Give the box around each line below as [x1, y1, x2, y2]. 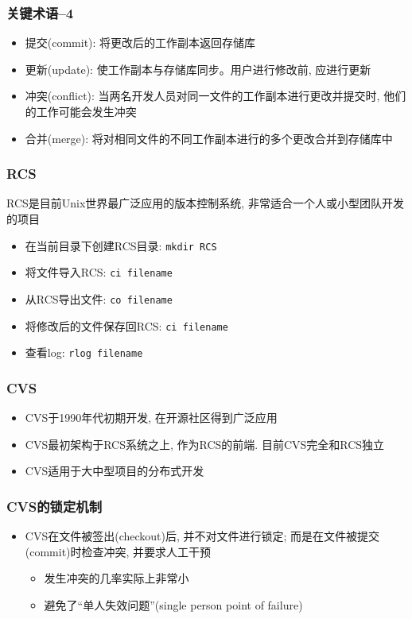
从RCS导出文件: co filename [25, 290, 173, 307]
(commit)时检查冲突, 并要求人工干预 [25, 543, 212, 559]
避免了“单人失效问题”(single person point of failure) [44, 596, 303, 613]
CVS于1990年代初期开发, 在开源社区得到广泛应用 [25, 409, 278, 426]
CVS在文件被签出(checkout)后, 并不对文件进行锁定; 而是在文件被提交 [25, 528, 380, 544]
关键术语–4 [6, 2, 74, 22]
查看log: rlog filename [25, 344, 143, 361]
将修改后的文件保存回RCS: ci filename [25, 317, 228, 334]
